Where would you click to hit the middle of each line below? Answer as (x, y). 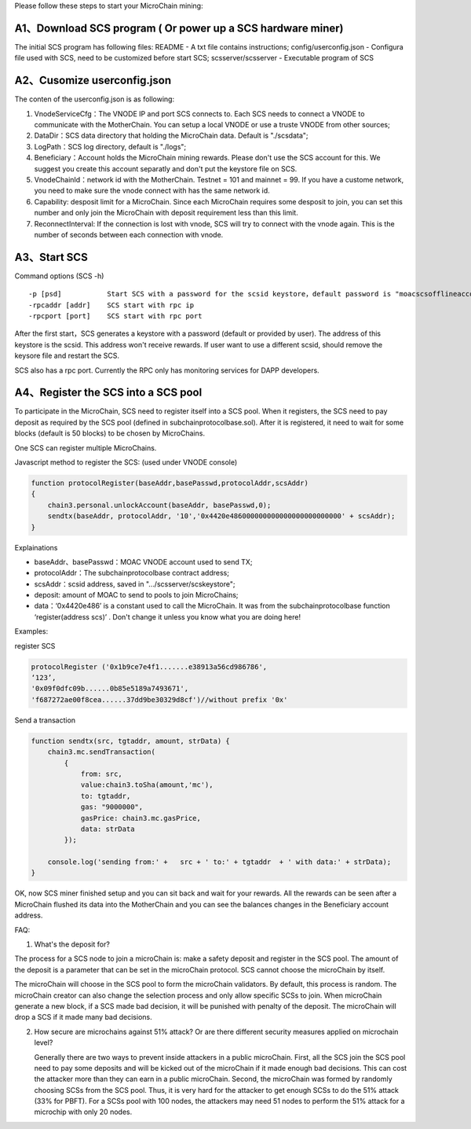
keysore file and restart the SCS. (67, 356)
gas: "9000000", (112, 807)
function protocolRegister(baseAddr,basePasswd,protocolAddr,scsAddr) (170, 483)
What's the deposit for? (72, 944)
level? (44, 1043)
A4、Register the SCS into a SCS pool (108, 393)
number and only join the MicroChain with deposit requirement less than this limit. (166, 213)
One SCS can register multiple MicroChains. (86, 447)
